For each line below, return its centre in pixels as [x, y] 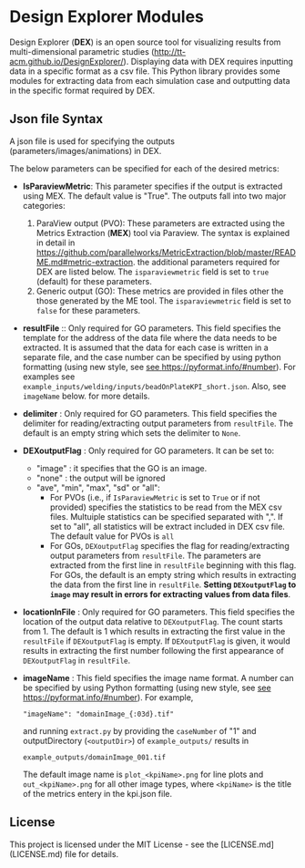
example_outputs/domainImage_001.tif [94, 757]
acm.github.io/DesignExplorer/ [67, 61]
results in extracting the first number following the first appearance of [153, 650]
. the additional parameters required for [206, 262]
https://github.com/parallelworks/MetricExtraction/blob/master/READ [166, 252]
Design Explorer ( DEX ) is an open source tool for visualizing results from [145, 42]
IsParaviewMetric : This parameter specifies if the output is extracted [152, 186]
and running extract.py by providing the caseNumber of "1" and [139, 730]
